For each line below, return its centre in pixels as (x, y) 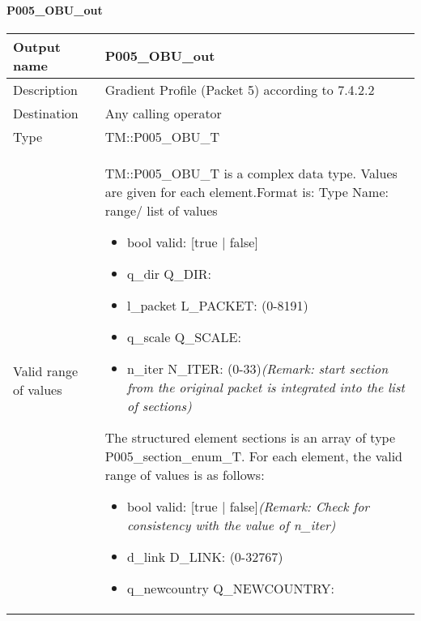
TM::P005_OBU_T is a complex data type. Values (251, 173)
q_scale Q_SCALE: (184, 336)
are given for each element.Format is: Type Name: (247, 191)
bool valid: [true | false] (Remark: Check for (248, 506)
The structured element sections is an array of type (250, 437)
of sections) (159, 405)
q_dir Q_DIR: (169, 273)
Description (45, 89)
